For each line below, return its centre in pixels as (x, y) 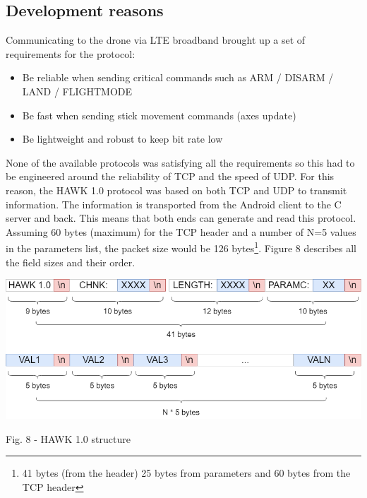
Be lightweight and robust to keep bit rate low (122, 139)
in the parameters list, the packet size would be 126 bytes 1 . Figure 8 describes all (181, 247)
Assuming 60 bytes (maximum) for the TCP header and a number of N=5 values (181, 231)
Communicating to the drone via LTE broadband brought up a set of (156, 40)
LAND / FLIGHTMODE (77, 91)
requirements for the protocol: (71, 53)
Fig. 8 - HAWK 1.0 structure (68, 438)
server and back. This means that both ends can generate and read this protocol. (181, 218)
